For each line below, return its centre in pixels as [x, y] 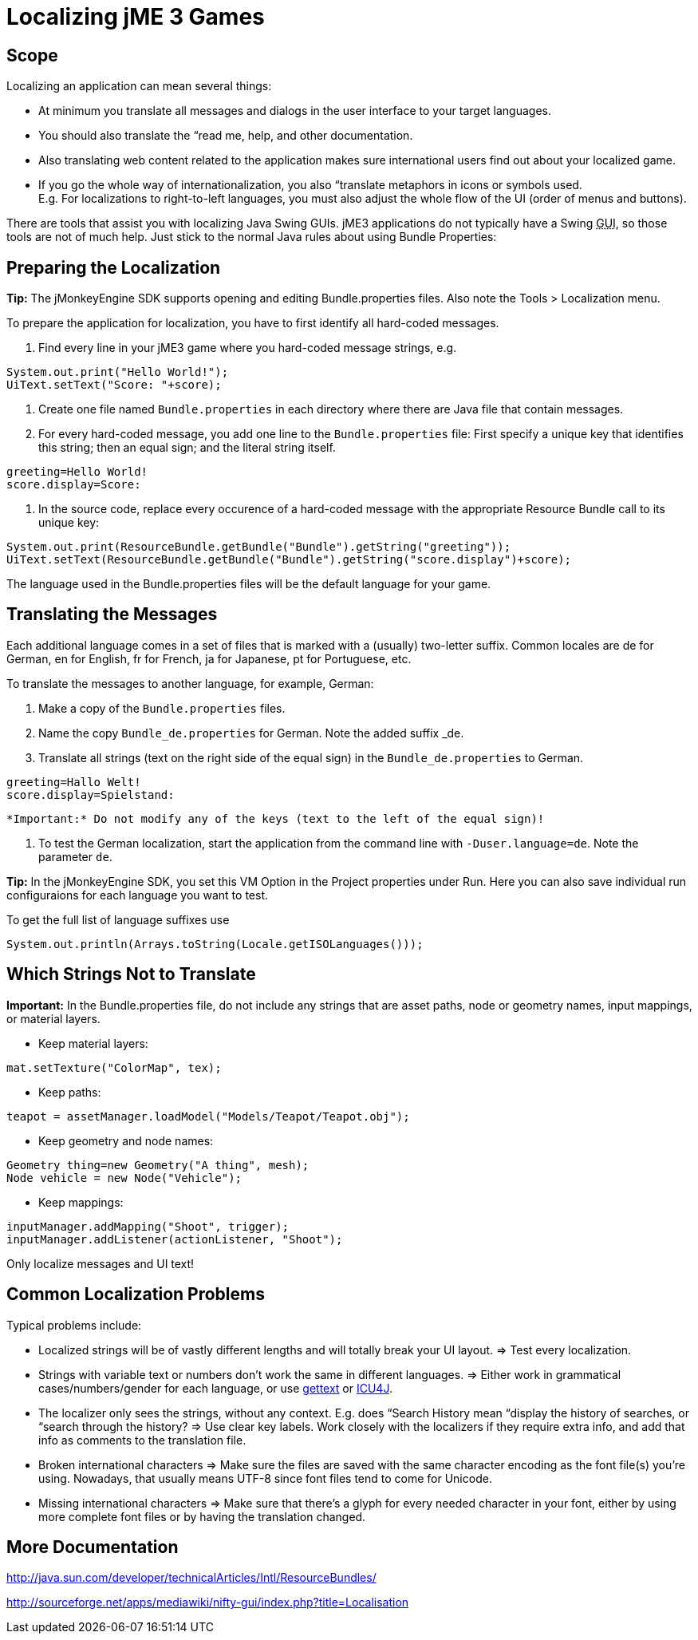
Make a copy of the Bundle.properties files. [162, 708]
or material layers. [53, 1018]
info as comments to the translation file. [142, 1440]
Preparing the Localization [114, 267]
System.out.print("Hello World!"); [118, 372]
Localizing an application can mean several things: [139, 86]
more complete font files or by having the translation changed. [202, 1516]
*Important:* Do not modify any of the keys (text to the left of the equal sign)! [276, 818]
